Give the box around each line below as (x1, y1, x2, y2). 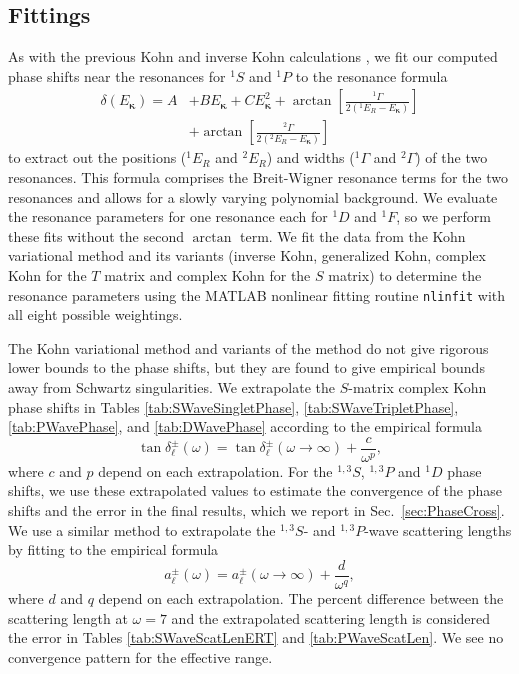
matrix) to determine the (328, 265, 482, 286)
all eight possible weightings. (8, 304, 183, 325)
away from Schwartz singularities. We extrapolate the (8, 377, 335, 398)
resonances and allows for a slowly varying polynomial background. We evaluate (8, 186, 498, 207)
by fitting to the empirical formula (8, 539, 219, 560)
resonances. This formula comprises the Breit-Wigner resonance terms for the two (8, 167, 508, 188)
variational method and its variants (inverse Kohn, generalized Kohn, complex (8, 245, 486, 266)
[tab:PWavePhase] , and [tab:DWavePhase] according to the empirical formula (8, 416, 483, 437)
